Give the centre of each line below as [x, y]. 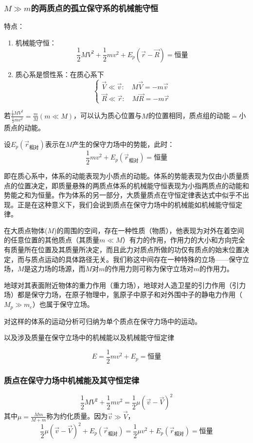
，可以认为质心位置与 [108, 115]
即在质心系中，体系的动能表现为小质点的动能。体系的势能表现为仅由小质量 [123, 175]
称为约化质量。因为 [77, 416]
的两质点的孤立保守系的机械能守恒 [95, 8]
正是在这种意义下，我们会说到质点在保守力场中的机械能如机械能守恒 [126, 204]
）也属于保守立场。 [63, 304]
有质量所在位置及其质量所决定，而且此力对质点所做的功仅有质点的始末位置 [123, 250]
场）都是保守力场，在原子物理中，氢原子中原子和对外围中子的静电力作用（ [123, 294]
